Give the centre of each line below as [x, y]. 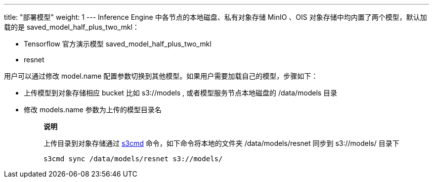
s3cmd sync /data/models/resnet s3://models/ [133, 159]
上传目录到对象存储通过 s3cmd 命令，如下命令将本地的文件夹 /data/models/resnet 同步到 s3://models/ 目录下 [221, 143]
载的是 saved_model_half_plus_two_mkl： [72, 27]
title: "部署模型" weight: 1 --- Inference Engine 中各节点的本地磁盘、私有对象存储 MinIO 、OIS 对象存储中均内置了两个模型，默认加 [216, 17]
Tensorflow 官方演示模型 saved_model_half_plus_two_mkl [118, 44]
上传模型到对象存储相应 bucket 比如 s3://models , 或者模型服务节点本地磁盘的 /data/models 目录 [181, 93]
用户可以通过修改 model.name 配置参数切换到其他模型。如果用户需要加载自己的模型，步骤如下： [161, 76]
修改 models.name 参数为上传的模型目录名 [93, 110]
